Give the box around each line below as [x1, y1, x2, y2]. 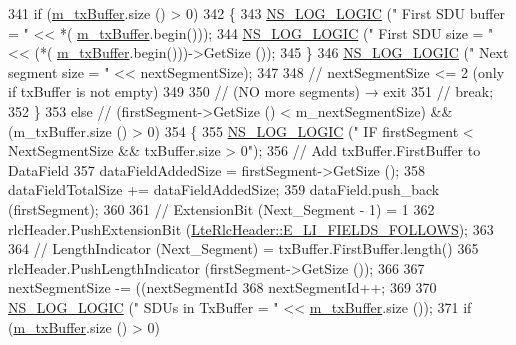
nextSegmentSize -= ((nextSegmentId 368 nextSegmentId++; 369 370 [8, 277, 437, 298]
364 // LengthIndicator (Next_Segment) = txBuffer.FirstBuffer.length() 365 [8, 238, 479, 259]
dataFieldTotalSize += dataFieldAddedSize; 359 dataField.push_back [8, 179, 440, 200]
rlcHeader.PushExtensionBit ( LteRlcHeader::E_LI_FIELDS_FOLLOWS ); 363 [8, 218, 494, 239]
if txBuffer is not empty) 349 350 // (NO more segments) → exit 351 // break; [8, 81, 494, 102]
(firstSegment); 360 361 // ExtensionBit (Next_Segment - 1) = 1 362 [8, 198, 435, 219]
